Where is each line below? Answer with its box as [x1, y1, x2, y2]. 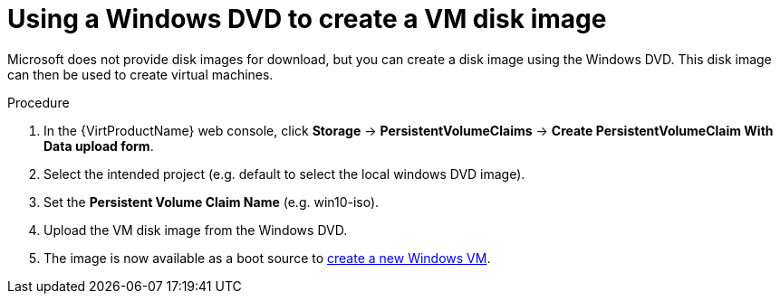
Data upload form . [43, 137, 154, 154]
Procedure [7, 94, 70, 110]
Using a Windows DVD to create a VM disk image [7, 4, 607, 34]
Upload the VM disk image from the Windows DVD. [43, 221, 348, 238]
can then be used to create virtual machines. [7, 66, 274, 82]
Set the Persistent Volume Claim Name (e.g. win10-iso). [43, 193, 380, 210]
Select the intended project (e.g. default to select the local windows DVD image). [43, 165, 525, 182]
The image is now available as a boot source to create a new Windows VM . [43, 249, 491, 266]
